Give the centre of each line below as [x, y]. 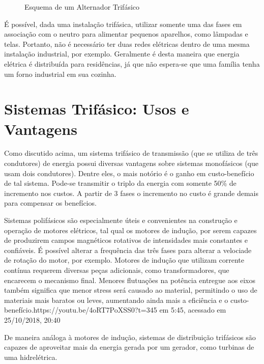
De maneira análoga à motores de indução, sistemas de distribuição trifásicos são [130, 337]
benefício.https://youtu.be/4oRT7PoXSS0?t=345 [81, 310]
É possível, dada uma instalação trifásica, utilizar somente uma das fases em [123, 24]
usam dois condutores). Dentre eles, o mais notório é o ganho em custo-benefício [129, 173]
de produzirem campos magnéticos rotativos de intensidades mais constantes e [126, 240]
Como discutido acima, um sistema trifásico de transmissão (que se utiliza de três [131, 153]
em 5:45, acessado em [193, 310]
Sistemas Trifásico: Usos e [97, 109]
